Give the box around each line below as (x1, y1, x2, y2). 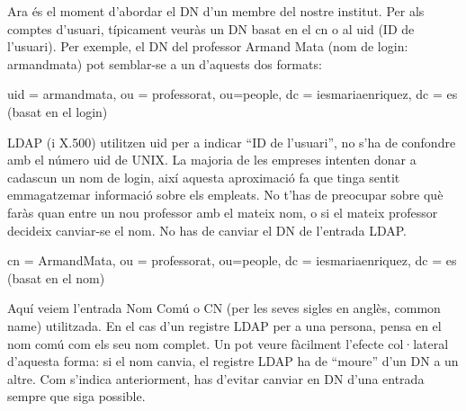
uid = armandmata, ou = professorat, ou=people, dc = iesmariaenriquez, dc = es (7, 85, 458, 103)
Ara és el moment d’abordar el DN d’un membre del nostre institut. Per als (7, 2, 425, 20)
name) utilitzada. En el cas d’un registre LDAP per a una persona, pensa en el (7, 316, 442, 335)
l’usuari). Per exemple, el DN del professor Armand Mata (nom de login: (7, 37, 408, 56)
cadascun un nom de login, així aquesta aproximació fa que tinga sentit (7, 167, 400, 186)
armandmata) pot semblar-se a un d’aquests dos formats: (7, 54, 322, 73)
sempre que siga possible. (7, 387, 146, 406)
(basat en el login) (7, 102, 108, 121)
